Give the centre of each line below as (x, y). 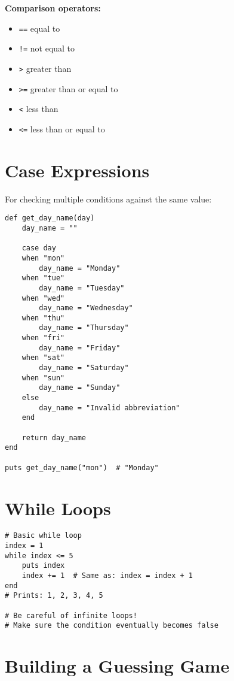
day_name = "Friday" (80, 348)
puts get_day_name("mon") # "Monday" (82, 467)
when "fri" (43, 338)
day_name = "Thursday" (84, 328)
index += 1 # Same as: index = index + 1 (107, 576)
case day (39, 248)
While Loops (58, 508)
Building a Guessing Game (117, 666)
